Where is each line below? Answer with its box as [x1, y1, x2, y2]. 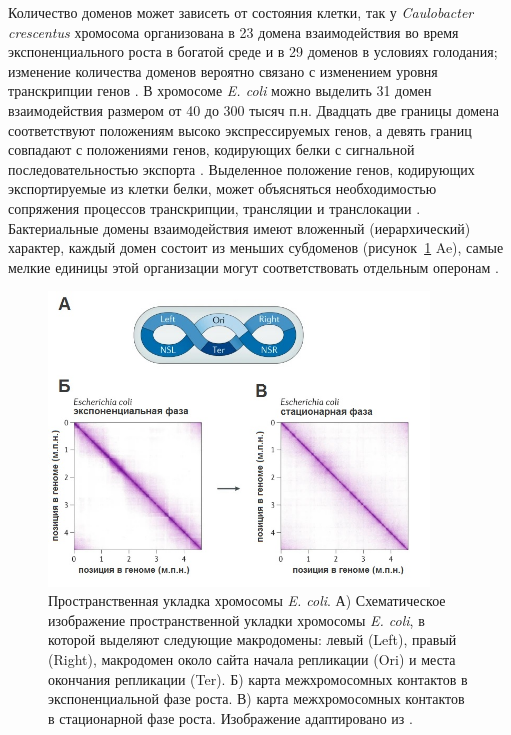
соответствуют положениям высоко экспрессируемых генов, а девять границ [8, 119, 472, 140]
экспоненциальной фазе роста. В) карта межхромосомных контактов [48, 688, 465, 709]
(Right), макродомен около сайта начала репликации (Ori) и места [48, 649, 456, 670]
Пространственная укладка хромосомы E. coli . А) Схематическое [48, 590, 446, 611]
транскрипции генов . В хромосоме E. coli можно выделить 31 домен [8, 80, 432, 101]
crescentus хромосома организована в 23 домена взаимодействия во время [8, 21, 459, 42]
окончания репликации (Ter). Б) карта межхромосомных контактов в [48, 668, 468, 689]
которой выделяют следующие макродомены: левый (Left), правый [48, 629, 457, 650]
